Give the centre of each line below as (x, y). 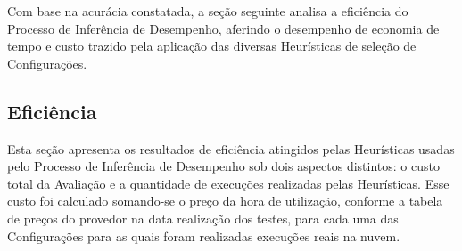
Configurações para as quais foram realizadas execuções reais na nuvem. (204, 235)
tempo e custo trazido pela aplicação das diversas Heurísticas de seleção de (212, 46)
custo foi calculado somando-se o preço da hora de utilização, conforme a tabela (225, 201)
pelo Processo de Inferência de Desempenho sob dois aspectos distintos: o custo (223, 166)
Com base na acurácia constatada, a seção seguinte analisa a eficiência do (208, 11)
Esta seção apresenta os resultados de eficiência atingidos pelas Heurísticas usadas (231, 148)
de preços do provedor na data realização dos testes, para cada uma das (203, 218)
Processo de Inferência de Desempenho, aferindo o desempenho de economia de (223, 28)
